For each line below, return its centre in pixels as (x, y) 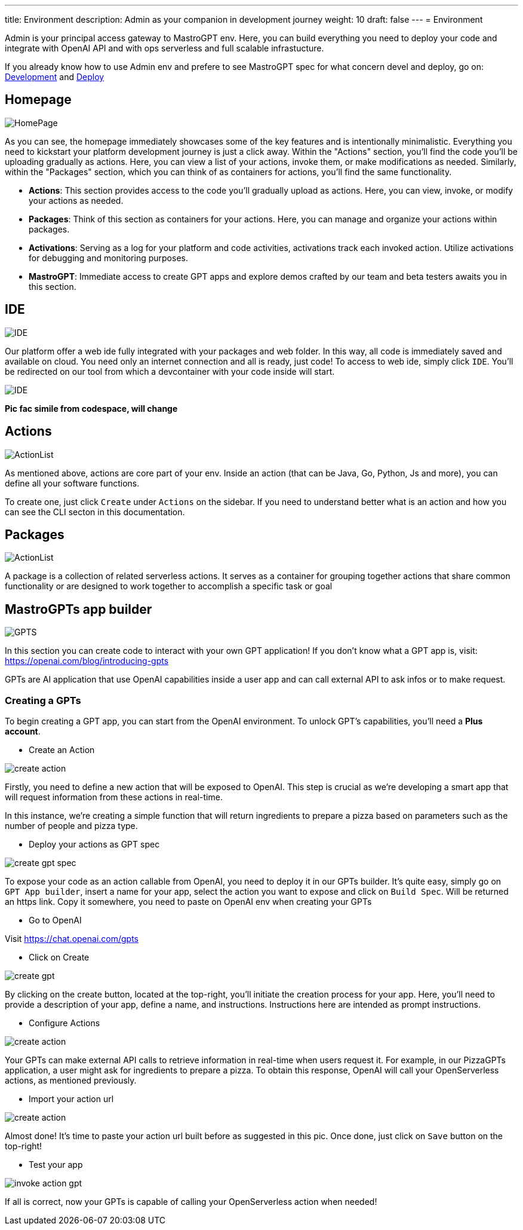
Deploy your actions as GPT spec (94, 844)
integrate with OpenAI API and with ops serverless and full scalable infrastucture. (164, 48)
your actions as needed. (76, 200)
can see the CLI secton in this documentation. (95, 512)
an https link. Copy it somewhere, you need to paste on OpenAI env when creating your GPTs (188, 901)
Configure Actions (64, 1023)
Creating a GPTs (43, 700)
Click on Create (59, 957)
